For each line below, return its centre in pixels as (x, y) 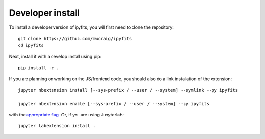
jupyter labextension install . (57, 126)
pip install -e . (39, 68)
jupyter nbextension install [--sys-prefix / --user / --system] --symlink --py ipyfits (128, 90)
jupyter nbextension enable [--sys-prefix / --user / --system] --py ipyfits (114, 104)
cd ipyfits (31, 46)
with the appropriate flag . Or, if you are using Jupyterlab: (66, 115)
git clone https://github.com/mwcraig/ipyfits (75, 38)
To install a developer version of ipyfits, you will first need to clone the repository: (92, 27)
